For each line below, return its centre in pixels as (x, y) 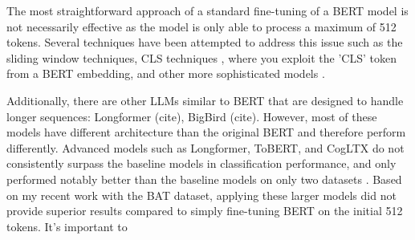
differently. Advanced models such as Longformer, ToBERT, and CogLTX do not (205, 147)
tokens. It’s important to (67, 226)
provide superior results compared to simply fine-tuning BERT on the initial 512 (205, 211)
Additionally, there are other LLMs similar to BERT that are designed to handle (205, 100)
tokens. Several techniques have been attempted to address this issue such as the (205, 42)
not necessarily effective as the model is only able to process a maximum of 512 (201, 26)
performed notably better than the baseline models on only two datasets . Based (204, 179)
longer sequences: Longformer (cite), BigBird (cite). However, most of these (192, 116)
